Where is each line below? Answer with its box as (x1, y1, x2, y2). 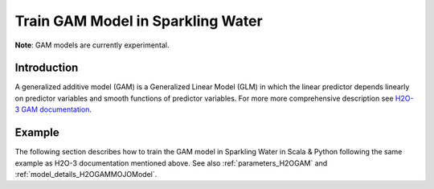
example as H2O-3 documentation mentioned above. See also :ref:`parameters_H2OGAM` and (14, 158, 328, 168)
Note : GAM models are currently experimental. (14, 40, 170, 50)
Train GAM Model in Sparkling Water (14, 12, 263, 30)
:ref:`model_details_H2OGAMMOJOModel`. (14, 169, 158, 179)
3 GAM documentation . (14, 105, 92, 114)
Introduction (14, 61, 79, 75)
